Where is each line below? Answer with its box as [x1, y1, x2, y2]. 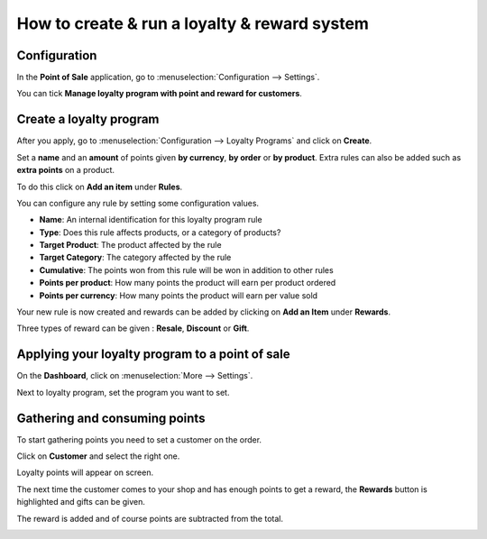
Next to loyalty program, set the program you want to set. [16, 387, 230, 397]
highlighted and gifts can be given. [16, 497, 146, 507]
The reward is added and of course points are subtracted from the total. [16, 513, 284, 524]
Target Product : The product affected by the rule [39, 240, 222, 251]
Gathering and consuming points [16, 410, 206, 425]
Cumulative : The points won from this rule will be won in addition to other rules [39, 264, 334, 275]
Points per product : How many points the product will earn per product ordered [39, 278, 336, 288]
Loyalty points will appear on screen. [16, 467, 153, 478]
